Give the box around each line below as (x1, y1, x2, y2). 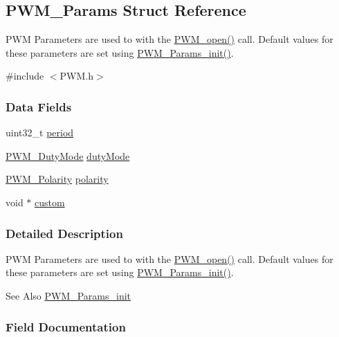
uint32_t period (6, 125, 74, 140)
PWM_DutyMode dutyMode (6, 148, 130, 163)
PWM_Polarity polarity (6, 172, 109, 186)
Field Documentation (6, 318, 126, 335)
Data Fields (6, 98, 72, 115)
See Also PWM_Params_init (6, 288, 131, 302)
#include (6, 69, 44, 83)
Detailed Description (6, 224, 123, 242)
